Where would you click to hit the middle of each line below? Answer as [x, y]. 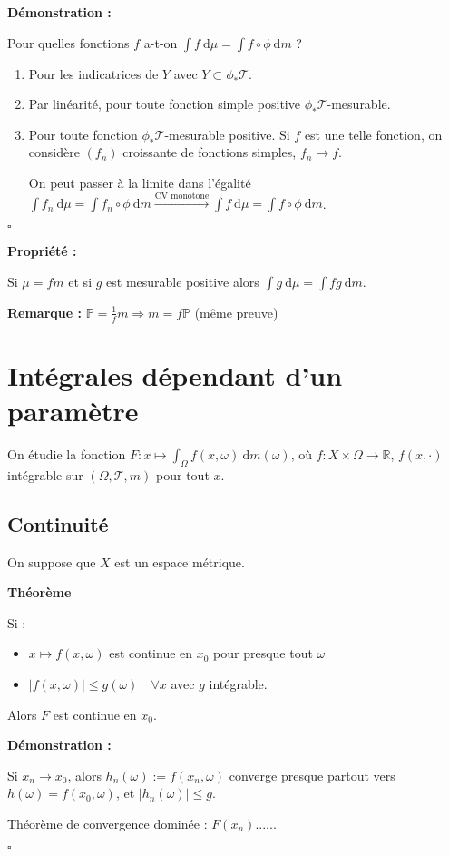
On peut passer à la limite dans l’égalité [140, 182]
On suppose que [52, 561]
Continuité [58, 523]
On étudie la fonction [67, 454]
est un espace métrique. [180, 561]
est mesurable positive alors [183, 281]
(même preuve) [236, 312]
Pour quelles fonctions [68, 42]
